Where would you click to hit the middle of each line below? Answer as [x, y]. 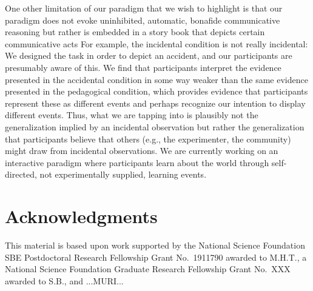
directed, [21, 174]
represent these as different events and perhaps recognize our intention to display [155, 103]
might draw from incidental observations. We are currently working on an [142, 151]
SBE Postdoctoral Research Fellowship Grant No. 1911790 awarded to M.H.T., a [156, 257]
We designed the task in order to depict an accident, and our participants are [149, 55]
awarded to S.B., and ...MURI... [64, 280]
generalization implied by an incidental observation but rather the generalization [155, 126]
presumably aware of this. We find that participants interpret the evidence [143, 67]
